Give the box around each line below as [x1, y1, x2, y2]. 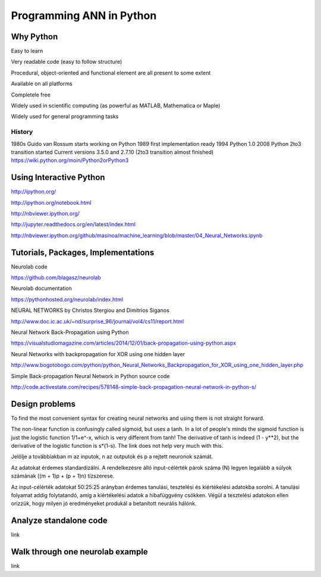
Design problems [11, 399, 75, 409]
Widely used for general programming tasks [11, 113, 119, 120]
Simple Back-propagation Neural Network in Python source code [11, 372, 170, 379]
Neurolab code [11, 263, 48, 270]
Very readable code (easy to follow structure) [11, 58, 122, 66]
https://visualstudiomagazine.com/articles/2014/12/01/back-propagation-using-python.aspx [11, 339, 237, 347]
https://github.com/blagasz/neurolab [11, 274, 101, 281]
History [11, 128, 33, 136]
